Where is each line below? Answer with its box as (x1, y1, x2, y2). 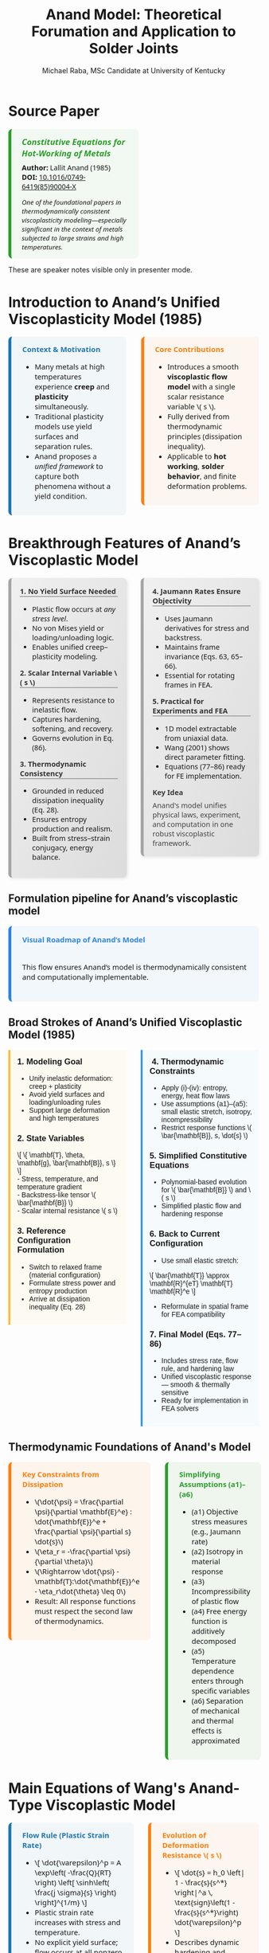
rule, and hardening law (161, 1364, 235, 1373)
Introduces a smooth (166, 361, 240, 372)
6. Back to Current (150, 1229, 220, 1239)
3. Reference (17, 1226, 66, 1236)
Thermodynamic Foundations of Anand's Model (8, 1440, 251, 1454)
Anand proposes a (34, 450, 97, 461)
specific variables (191, 1685, 251, 1697)
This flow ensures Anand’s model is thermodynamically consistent (22, 961, 247, 973)
